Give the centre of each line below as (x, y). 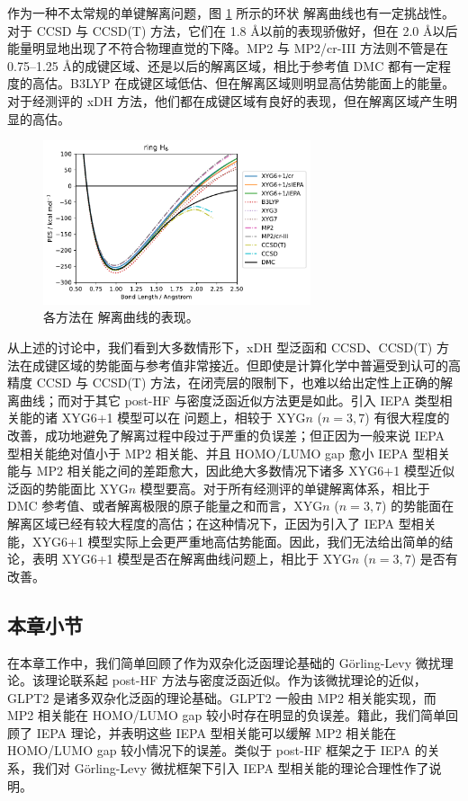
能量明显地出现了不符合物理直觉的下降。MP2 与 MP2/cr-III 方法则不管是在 (228, 48)
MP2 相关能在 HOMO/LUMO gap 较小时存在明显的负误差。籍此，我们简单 (226, 715)
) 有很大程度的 (407, 418)
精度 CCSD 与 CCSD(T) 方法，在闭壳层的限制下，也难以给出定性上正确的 (224, 383)
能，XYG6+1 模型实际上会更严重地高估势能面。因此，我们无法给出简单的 (224, 541)
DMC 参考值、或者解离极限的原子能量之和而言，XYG (165, 506)
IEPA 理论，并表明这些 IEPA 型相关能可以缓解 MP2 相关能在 (216, 732)
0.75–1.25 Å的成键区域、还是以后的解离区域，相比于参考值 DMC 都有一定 (223, 65)
